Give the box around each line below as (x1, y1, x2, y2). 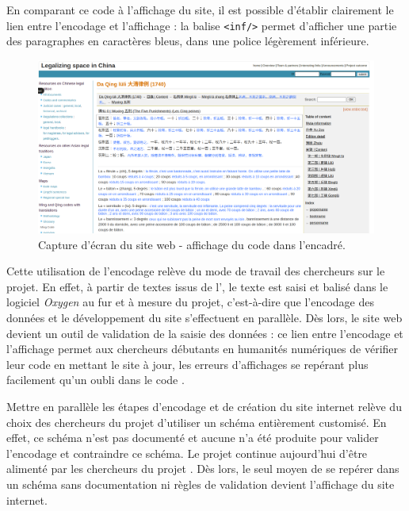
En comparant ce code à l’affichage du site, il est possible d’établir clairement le (6, 2, 394, 17)
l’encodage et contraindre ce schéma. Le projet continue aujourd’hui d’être (6, 444, 368, 461)
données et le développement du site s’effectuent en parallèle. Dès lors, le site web (6, 309, 403, 326)
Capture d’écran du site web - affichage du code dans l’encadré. (38, 236, 346, 252)
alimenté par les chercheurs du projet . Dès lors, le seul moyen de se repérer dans (6, 460, 399, 477)
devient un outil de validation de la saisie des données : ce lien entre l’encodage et (6, 325, 403, 341)
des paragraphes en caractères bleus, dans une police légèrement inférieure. (6, 33, 369, 49)
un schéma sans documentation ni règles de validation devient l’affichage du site (6, 475, 395, 492)
